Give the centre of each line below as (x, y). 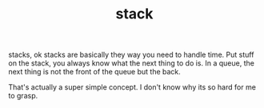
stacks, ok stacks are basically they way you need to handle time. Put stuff (131, 55)
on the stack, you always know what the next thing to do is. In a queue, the (131, 63)
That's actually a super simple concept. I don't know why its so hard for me (132, 87)
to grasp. (23, 96)
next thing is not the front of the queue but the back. (95, 72)
